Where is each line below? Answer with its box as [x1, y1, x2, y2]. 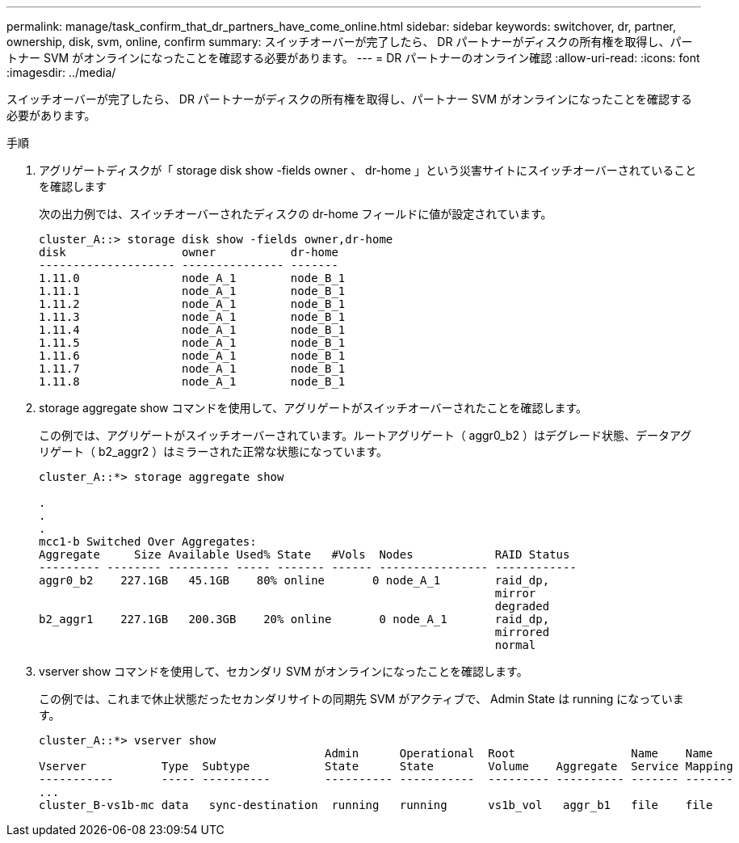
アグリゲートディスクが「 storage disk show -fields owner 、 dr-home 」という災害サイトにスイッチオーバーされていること [39, 163, 697, 177]
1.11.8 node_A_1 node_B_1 [39, 375, 346, 388]
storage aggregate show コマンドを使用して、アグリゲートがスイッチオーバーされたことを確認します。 [39, 401, 588, 415]
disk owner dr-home [39, 246, 338, 259]
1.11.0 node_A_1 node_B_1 [39, 272, 346, 285]
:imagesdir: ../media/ [6, 65, 116, 79]
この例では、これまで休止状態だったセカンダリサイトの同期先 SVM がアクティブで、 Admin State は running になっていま [39, 692, 684, 706]
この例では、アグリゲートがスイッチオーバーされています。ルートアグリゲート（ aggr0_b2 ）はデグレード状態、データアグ [39, 428, 692, 442]
